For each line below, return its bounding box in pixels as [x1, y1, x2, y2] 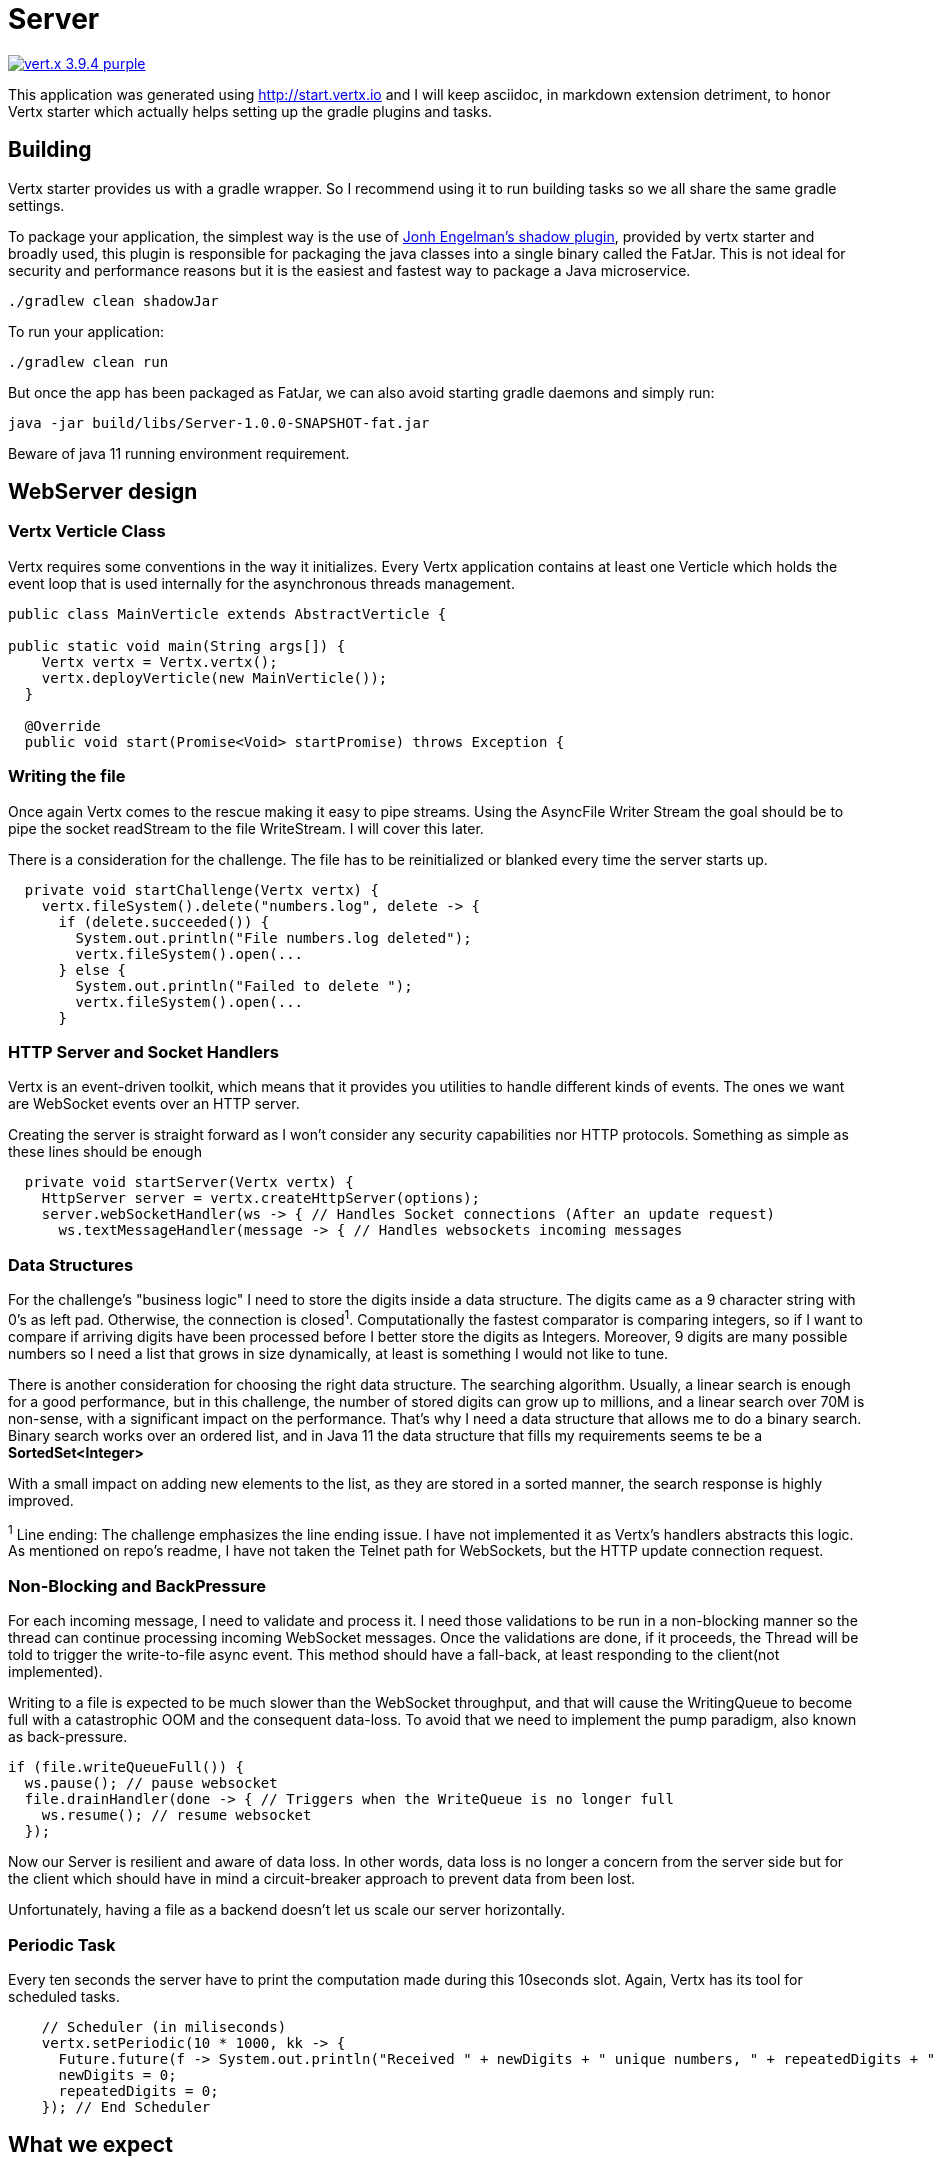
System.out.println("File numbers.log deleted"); [75, 929, 472, 946]
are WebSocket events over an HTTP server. [8, 1095, 300, 1113]
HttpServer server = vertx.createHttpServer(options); [41, 1190, 481, 1207]
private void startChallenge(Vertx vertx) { [24, 881, 379, 898]
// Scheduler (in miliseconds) [41, 2018, 287, 2035]
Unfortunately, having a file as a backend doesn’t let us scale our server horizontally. [8, 1901, 565, 1919]
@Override [24, 717, 101, 734]
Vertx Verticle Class [8, 521, 166, 542]
